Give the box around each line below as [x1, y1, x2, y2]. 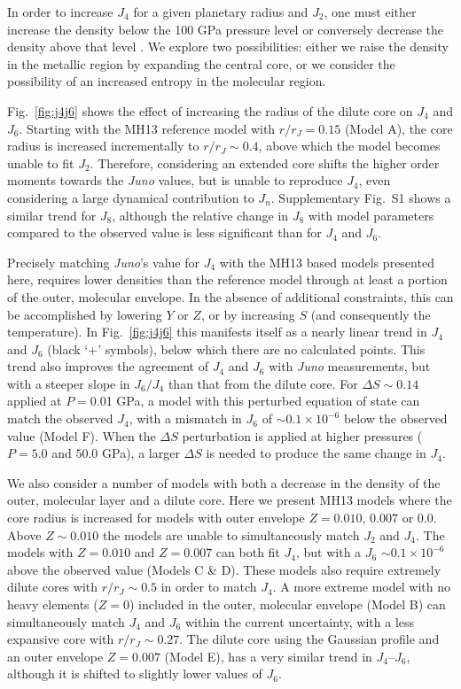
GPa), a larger [102, 444, 180, 462]
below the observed [343, 409, 448, 428]
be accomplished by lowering [7, 305, 162, 323]
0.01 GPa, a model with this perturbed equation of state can [90, 391, 420, 410]
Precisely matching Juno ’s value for [7, 252, 199, 271]
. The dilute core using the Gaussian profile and [179, 630, 440, 648]
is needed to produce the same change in [206, 444, 426, 462]
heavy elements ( [7, 595, 98, 613]
